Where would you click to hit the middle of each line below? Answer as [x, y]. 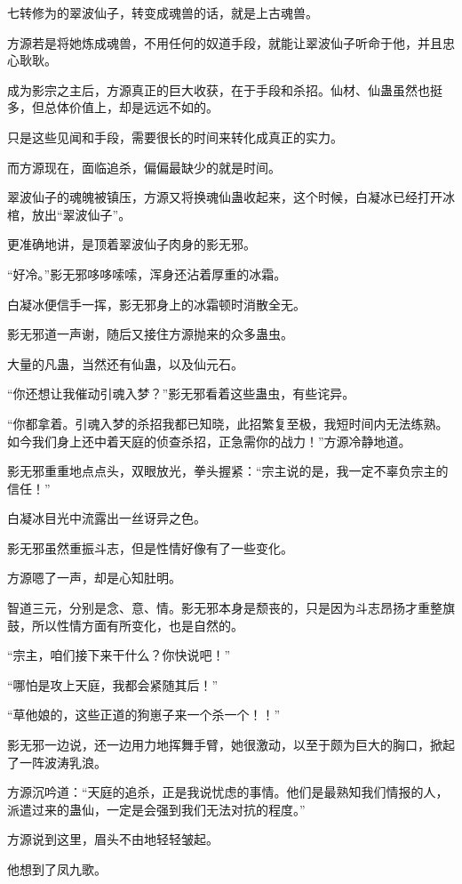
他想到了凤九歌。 [57, 869]
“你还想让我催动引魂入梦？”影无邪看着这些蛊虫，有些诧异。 [181, 394]
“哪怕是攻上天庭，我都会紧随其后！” [113, 684]
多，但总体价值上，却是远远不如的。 [113, 107]
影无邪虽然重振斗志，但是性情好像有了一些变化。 [150, 547]
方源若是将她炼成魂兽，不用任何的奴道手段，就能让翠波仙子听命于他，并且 [225, 42]
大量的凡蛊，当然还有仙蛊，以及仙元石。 [125, 363]
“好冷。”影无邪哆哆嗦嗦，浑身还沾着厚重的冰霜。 [147, 273]
